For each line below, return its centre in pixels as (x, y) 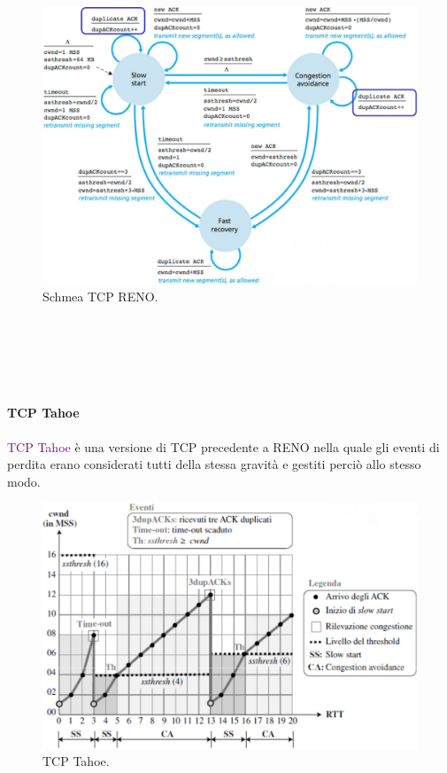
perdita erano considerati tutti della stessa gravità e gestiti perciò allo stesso (214, 464)
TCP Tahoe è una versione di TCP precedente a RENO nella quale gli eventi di (223, 446)
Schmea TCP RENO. (100, 296)
